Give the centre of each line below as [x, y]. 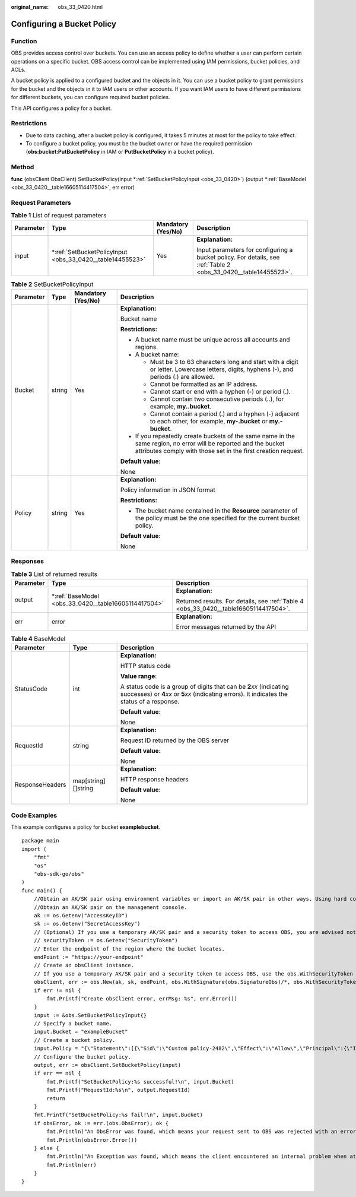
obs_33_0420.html [80, 7]
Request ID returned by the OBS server [175, 740]
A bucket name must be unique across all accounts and [212, 340]
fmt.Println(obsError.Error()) [92, 1140]
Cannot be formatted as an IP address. [204, 384]
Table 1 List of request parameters [59, 216]
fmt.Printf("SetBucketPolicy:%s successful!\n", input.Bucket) [140, 1082]
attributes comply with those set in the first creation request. [220, 451]
